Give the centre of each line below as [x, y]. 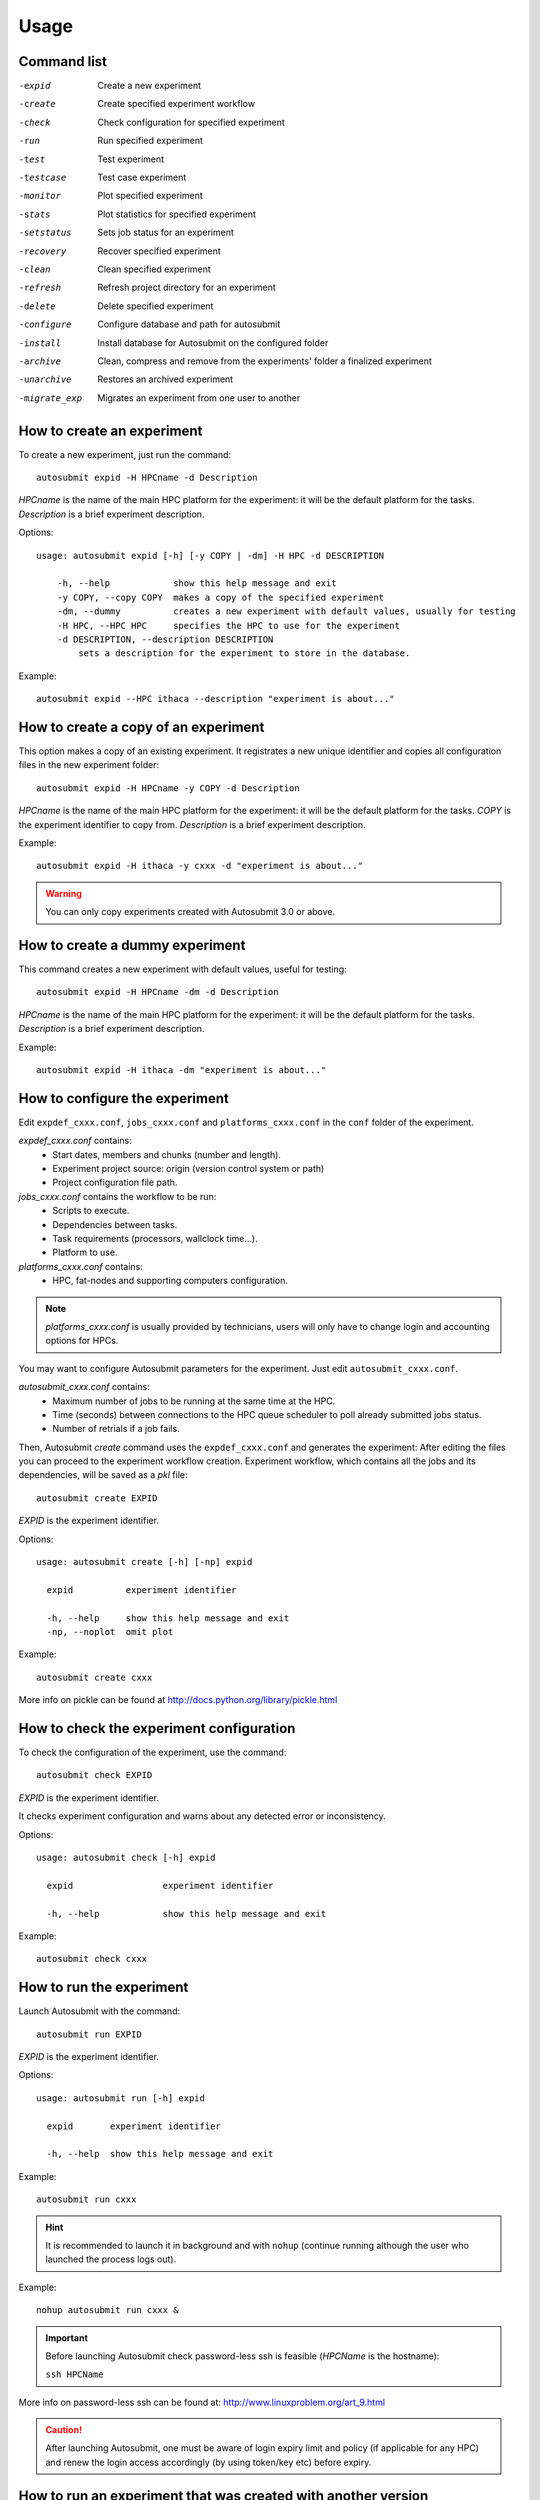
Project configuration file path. [115, 1182]
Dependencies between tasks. [115, 1224]
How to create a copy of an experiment [141, 726]
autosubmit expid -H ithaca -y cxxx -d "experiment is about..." [200, 866]
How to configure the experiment [123, 1098]
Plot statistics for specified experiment [177, 214]
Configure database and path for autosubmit [189, 324]
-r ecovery [42, 251]
